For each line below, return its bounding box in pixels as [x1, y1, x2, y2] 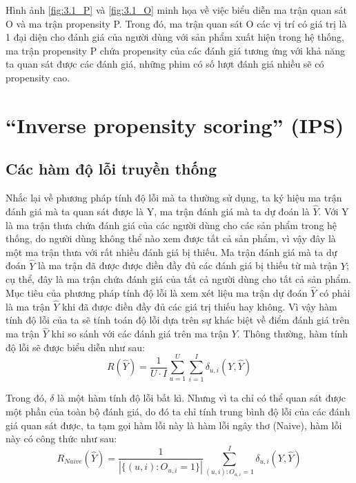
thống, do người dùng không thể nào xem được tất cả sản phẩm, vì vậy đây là [6, 231, 336, 246]
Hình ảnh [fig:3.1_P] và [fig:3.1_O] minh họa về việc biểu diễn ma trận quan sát [6, 3, 348, 17]
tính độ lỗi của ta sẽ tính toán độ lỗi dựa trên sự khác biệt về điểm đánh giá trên [6, 313, 350, 327]
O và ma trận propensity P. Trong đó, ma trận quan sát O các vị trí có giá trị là [6, 16, 347, 30]
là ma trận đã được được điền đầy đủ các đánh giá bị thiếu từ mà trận [38, 258, 338, 273]
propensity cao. [6, 70, 70, 84]
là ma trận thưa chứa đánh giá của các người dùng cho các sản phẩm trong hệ [6, 217, 337, 232]
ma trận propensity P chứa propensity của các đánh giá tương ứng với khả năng [6, 43, 346, 57]
